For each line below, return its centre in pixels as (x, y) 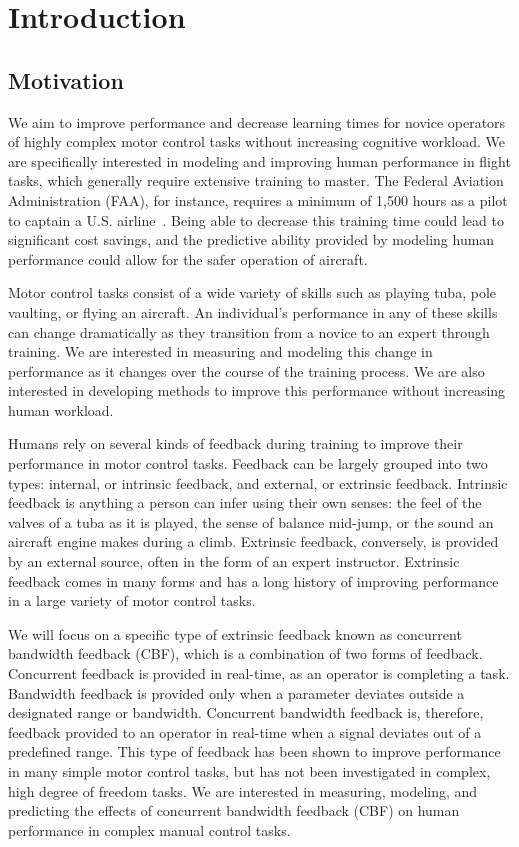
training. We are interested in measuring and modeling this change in (220, 351)
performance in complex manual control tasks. (149, 829)
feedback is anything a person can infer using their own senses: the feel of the (245, 502)
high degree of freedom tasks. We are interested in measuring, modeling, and (243, 790)
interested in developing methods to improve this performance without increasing (257, 390)
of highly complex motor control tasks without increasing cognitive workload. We (257, 141)
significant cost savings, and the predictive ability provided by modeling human (251, 239)
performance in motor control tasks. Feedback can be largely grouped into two (248, 463)
